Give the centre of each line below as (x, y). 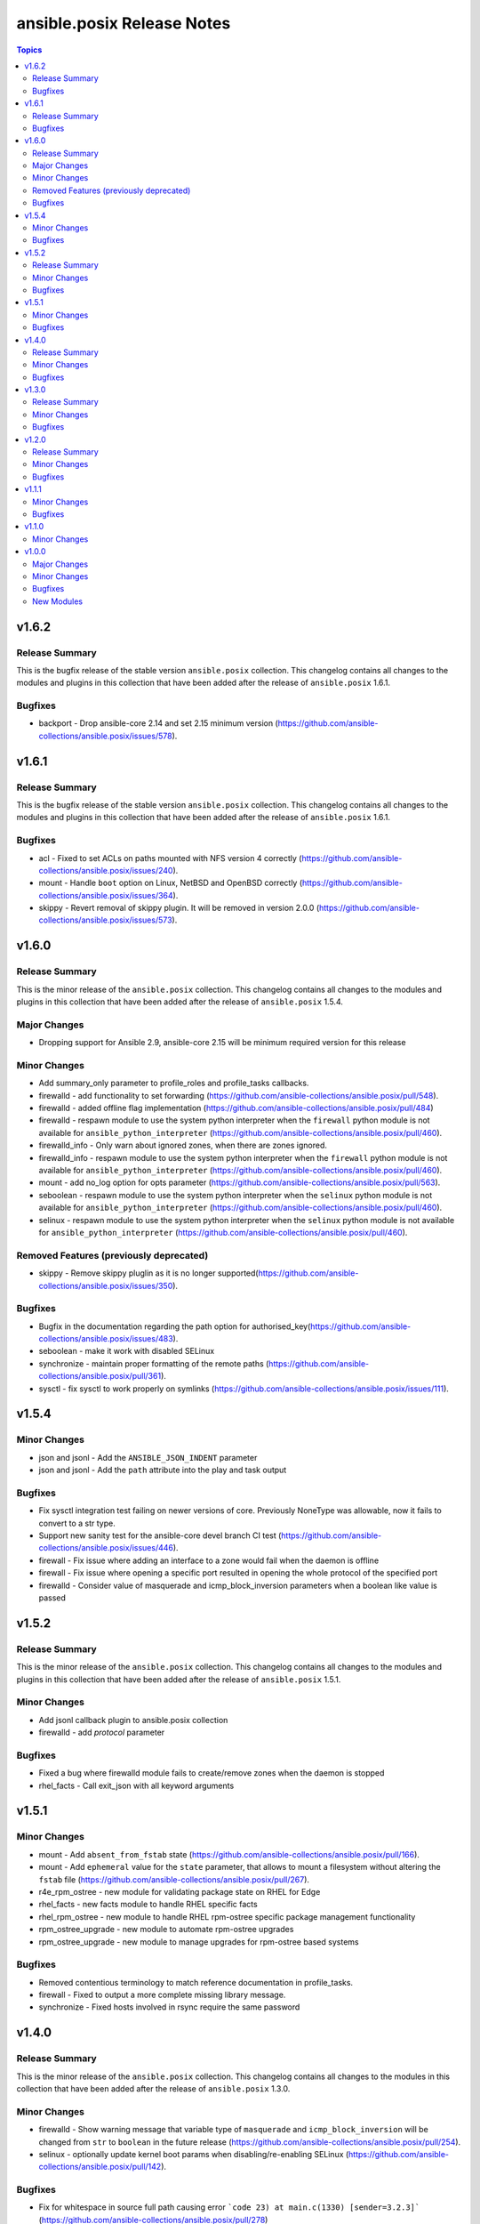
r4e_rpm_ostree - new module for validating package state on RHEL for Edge (180, 1891)
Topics (29, 50)
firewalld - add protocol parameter (102, 1732)
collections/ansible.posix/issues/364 (106, 895)
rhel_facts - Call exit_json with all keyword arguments (136, 1785)
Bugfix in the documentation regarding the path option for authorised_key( (175, 1326)
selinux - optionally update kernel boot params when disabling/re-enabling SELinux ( (194, 2154)
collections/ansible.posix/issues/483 (106, 1339)
